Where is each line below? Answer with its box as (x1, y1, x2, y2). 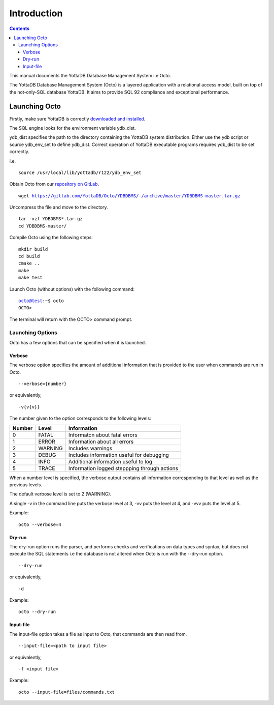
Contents (9, 25, 30, 32)
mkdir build (18, 246, 48, 252)
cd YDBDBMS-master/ (18, 223, 67, 229)
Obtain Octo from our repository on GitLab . (9, 181, 99, 187)
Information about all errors (68, 438, 134, 445)
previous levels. (9, 482, 43, 488)
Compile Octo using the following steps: (9, 234, 93, 241)
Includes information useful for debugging (68, 451, 169, 458)
